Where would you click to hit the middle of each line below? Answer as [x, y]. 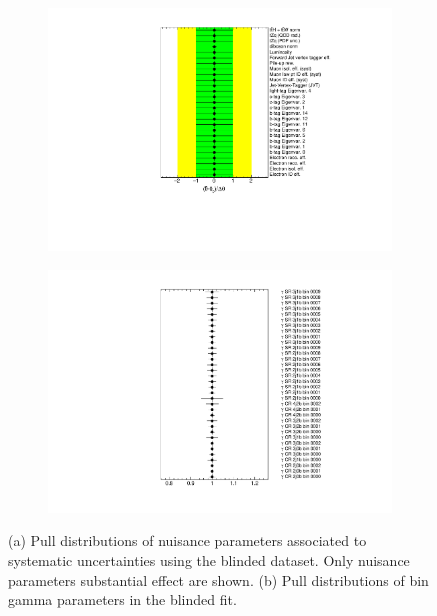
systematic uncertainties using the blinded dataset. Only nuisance [209, 560]
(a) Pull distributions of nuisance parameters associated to [187, 540]
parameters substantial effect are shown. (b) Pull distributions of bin [218, 579]
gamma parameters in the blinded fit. [122, 599]
